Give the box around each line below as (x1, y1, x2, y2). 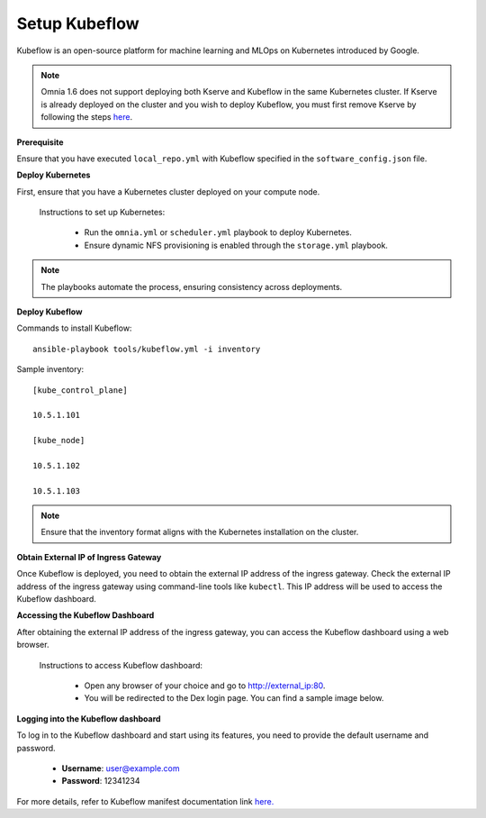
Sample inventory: (16, 364, 85, 375)
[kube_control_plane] (32, 385, 128, 395)
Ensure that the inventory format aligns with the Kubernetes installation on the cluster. (40, 527, 359, 538)
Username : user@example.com (61, 762, 180, 774)
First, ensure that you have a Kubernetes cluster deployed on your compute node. (16, 186, 320, 197)
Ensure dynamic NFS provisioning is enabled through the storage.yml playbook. (84, 240, 389, 250)
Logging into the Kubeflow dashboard (16, 713, 161, 724)
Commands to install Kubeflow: (16, 323, 132, 333)
